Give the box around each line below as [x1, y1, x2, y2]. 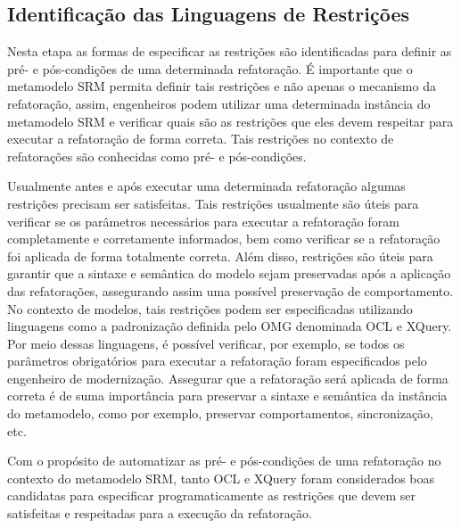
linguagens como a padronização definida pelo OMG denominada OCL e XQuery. [7, 317, 452, 335]
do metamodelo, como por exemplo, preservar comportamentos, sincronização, [7, 404, 433, 423]
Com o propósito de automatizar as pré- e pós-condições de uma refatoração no [7, 451, 441, 470]
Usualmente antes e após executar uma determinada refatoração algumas [7, 177, 406, 195]
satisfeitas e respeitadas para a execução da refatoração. [7, 504, 312, 523]
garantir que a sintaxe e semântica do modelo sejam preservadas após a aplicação [7, 264, 451, 283]
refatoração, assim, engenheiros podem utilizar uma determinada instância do [7, 94, 431, 112]
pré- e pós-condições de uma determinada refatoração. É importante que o [7, 59, 413, 78]
